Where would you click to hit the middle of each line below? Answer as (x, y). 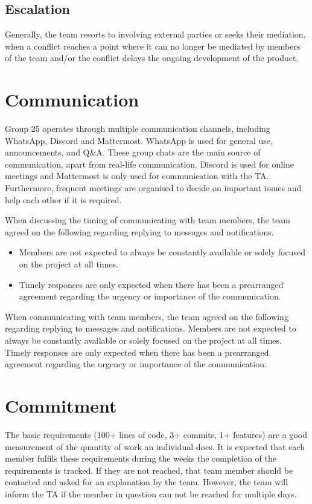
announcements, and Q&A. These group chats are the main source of (133, 152)
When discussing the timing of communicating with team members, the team (148, 220)
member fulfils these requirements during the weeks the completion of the (141, 458)
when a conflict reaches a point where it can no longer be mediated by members (153, 46)
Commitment (61, 405)
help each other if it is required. (63, 199)
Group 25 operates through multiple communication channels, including (138, 129)
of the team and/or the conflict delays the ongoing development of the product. (152, 58)
